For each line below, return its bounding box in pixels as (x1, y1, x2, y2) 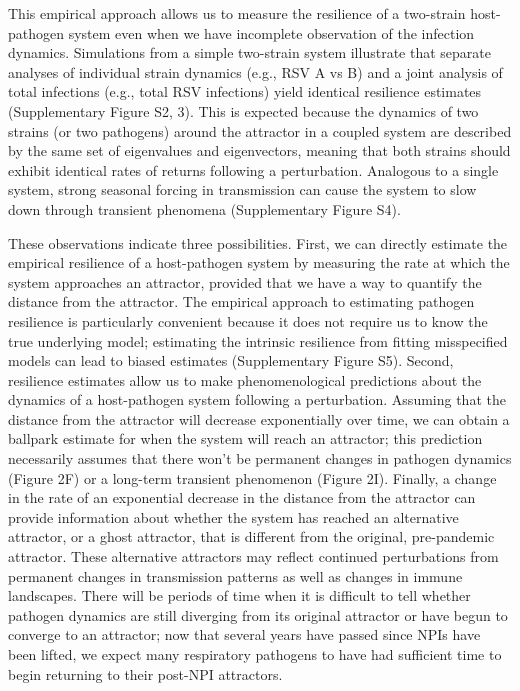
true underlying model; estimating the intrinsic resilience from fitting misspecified (8, 330, 508, 351)
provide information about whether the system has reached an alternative (8, 506, 459, 527)
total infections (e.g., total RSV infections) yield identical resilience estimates (8, 81, 482, 102)
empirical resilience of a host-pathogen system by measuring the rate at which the (8, 252, 510, 273)
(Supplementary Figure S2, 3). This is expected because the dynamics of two (8, 100, 479, 121)
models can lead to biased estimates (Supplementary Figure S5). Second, (8, 350, 454, 371)
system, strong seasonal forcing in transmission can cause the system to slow (8, 179, 477, 200)
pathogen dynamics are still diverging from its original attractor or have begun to (8, 604, 508, 625)
